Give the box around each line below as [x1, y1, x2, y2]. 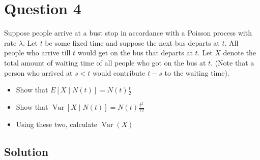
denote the [223, 47, 256, 58]
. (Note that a [211, 57, 254, 68]
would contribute [93, 67, 146, 78]
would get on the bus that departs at [77, 47, 193, 58]
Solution [4, 143, 49, 159]
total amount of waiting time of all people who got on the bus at [4, 57, 206, 68]
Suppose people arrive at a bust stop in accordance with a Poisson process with [4, 27, 252, 38]
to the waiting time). [164, 67, 229, 78]
